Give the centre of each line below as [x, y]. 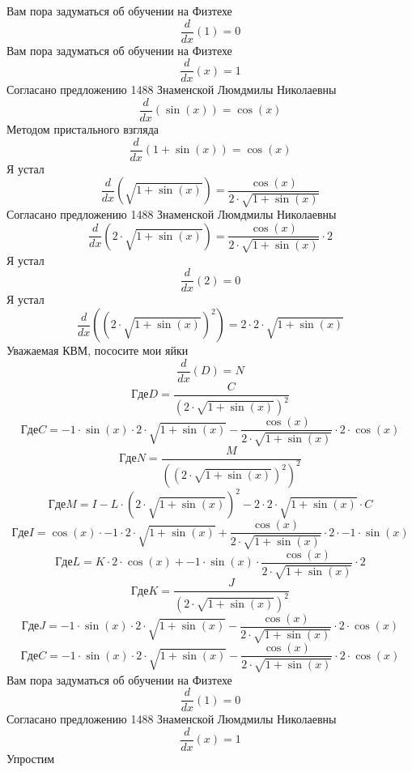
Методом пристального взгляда [83, 128]
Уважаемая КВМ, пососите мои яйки [98, 350]
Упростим [31, 758]
